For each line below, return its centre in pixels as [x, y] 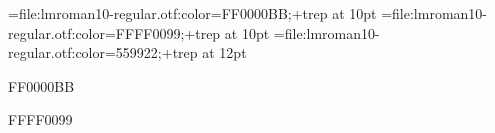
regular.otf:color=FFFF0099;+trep [114, 32]
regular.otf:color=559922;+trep [103, 52]
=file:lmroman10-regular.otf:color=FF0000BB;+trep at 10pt [192, 13]
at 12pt [224, 52]
